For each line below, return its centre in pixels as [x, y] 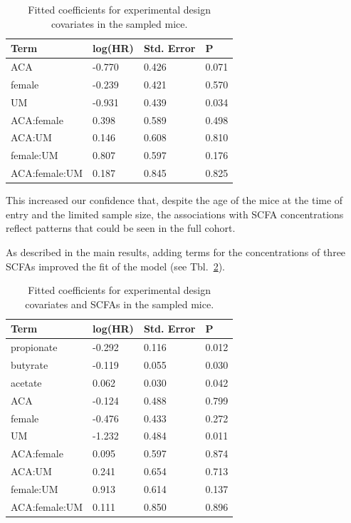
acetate [26, 382]
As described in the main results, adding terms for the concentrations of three [176, 252]
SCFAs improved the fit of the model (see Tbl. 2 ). [115, 266]
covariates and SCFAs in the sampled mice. [120, 304]
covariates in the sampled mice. [119, 23]
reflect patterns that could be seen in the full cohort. [121, 228]
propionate [34, 347]
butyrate [30, 365]
